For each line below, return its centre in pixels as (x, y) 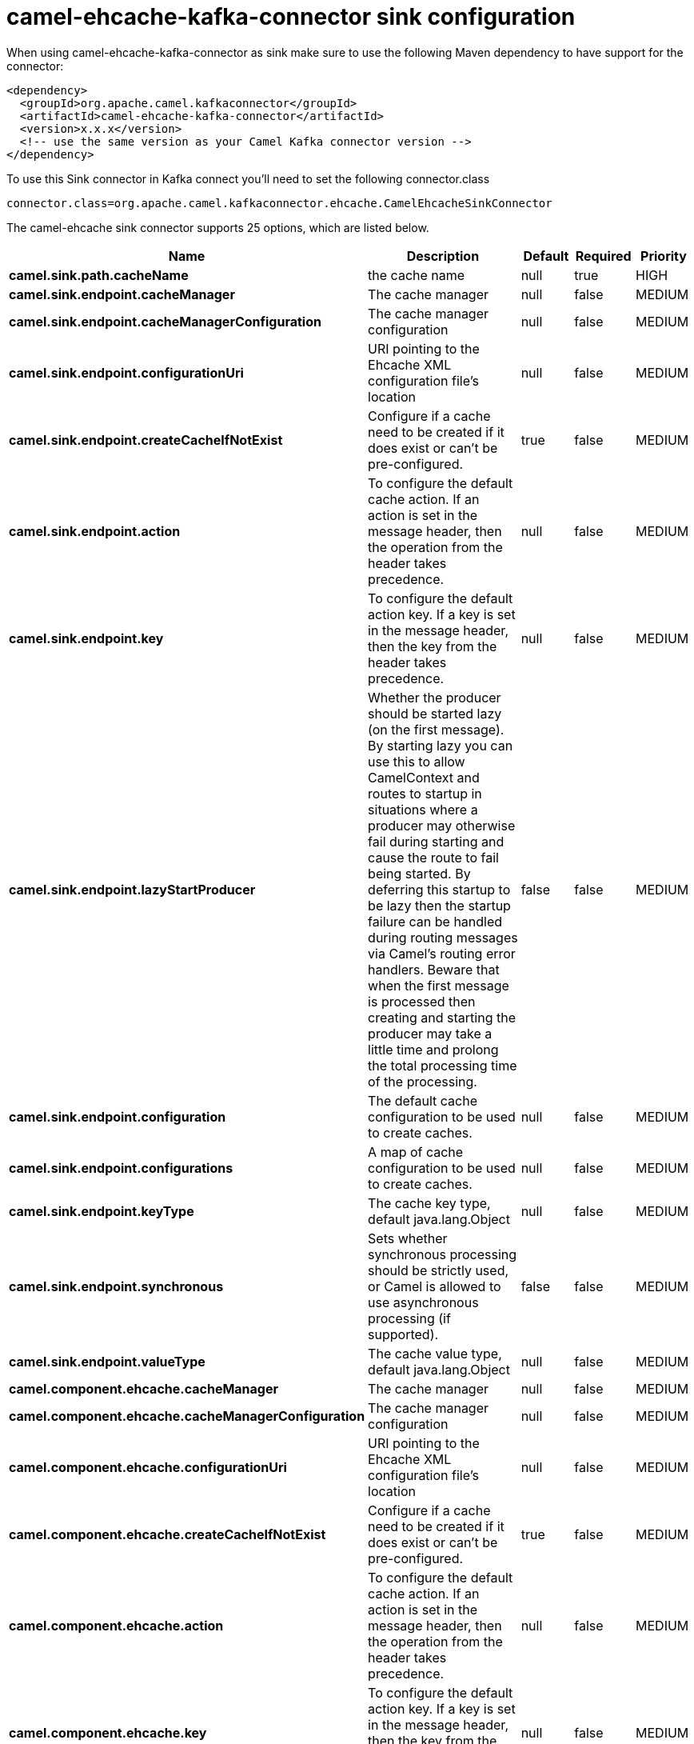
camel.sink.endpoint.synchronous (116, 1286)
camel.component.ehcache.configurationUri (148, 1467)
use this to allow (417, 761)
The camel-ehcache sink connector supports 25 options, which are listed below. (218, 227)
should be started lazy (435, 713)
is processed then (422, 1001)
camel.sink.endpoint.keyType (102, 1211)
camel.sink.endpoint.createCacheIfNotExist (146, 440)
